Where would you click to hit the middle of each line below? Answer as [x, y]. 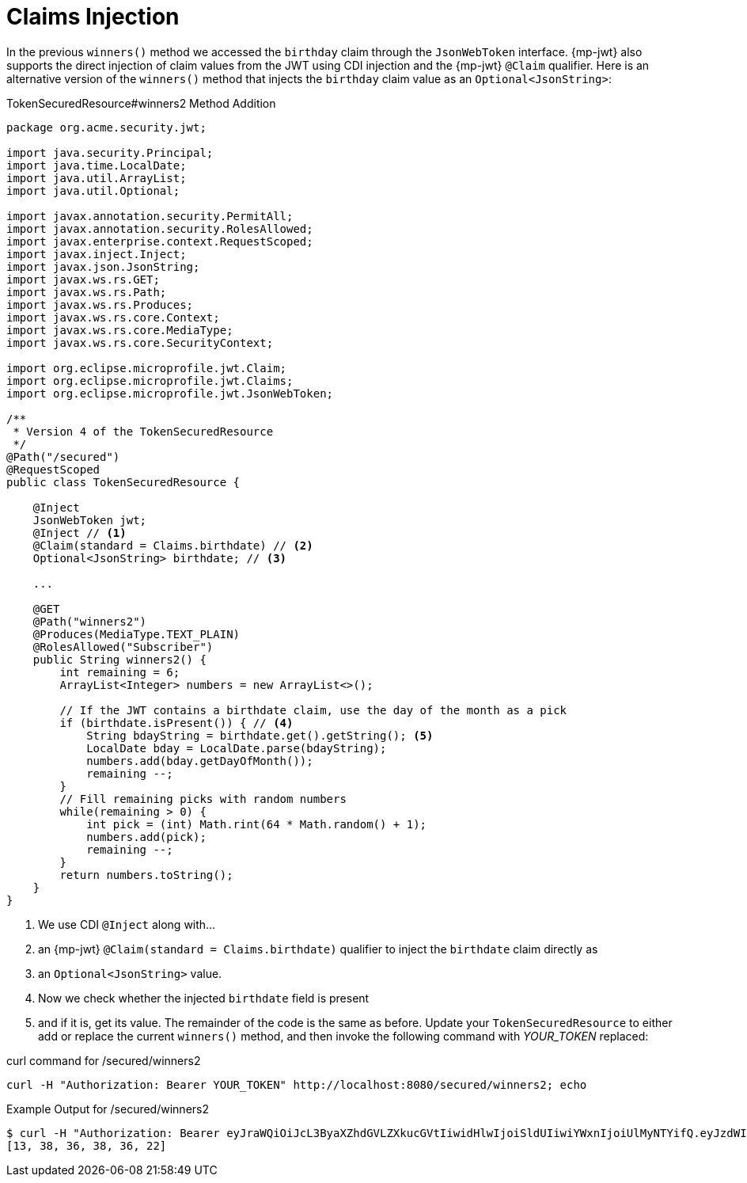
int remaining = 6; [120, 672]
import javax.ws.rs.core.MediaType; [120, 330]
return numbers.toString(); [146, 875]
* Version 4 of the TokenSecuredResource [143, 431]
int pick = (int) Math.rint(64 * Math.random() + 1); [257, 824]
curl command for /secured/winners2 [104, 1060]
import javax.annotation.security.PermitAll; [150, 216]
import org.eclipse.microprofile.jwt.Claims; [150, 380]
